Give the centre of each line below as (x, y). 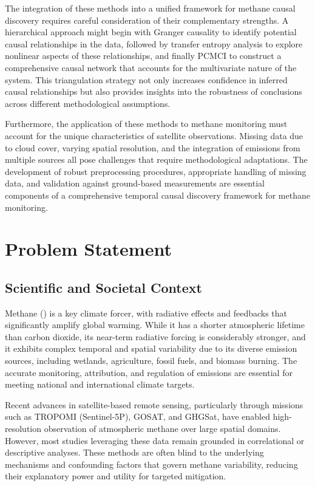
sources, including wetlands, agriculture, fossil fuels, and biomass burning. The (151, 361)
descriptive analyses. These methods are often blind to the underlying (134, 452)
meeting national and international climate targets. (100, 384)
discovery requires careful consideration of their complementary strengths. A (147, 20)
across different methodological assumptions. (88, 103)
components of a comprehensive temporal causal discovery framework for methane (157, 195)
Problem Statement (88, 249)
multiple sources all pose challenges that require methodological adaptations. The (156, 159)
